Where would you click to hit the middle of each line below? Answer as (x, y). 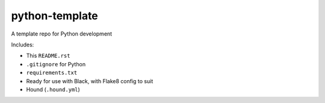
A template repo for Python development (62, 34)
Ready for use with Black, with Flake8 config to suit (90, 81)
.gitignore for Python (56, 64)
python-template (55, 16)
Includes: (23, 45)
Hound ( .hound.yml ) (53, 89)
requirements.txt (52, 73)
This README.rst (48, 56)
